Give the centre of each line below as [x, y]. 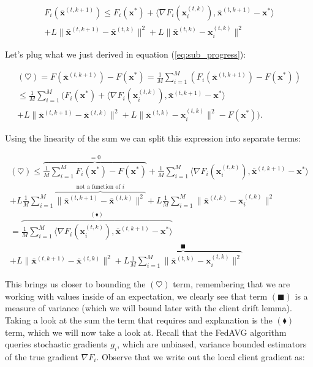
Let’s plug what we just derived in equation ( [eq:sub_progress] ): [126, 54]
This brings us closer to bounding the [75, 284]
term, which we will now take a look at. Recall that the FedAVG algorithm [146, 332]
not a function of [98, 187]
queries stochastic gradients [56, 344]
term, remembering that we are [232, 284]
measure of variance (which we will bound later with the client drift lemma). [149, 308]
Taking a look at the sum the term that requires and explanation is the [139, 320]
